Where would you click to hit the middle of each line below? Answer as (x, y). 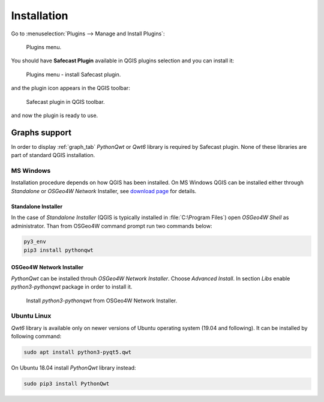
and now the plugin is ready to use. (55, 115)
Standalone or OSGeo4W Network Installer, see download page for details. (104, 191)
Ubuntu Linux (31, 316)
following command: (36, 337)
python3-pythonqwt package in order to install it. (72, 287)
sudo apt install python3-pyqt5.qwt (78, 352)
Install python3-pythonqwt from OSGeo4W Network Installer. (101, 301)
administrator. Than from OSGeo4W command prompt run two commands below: (112, 226)
